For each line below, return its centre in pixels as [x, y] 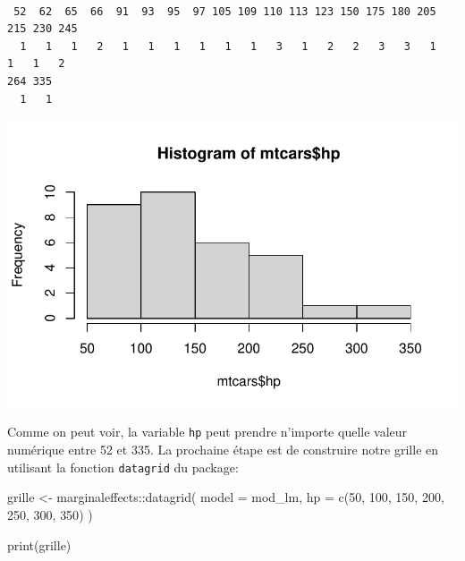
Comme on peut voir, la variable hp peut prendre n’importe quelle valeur [207, 432]
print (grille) [39, 544]
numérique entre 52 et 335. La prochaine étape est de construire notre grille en [223, 450]
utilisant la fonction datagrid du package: [123, 467]
